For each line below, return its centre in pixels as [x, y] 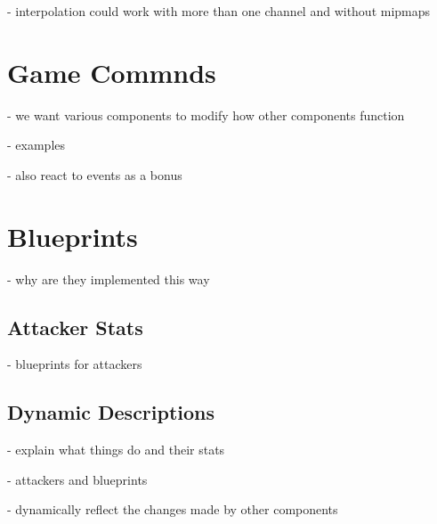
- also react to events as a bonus [95, 174]
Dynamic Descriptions [111, 412]
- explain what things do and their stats [116, 450]
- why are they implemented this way [109, 278]
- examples [36, 145]
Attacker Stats [75, 327]
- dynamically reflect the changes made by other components [173, 509]
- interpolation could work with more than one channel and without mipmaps [219, 11]
